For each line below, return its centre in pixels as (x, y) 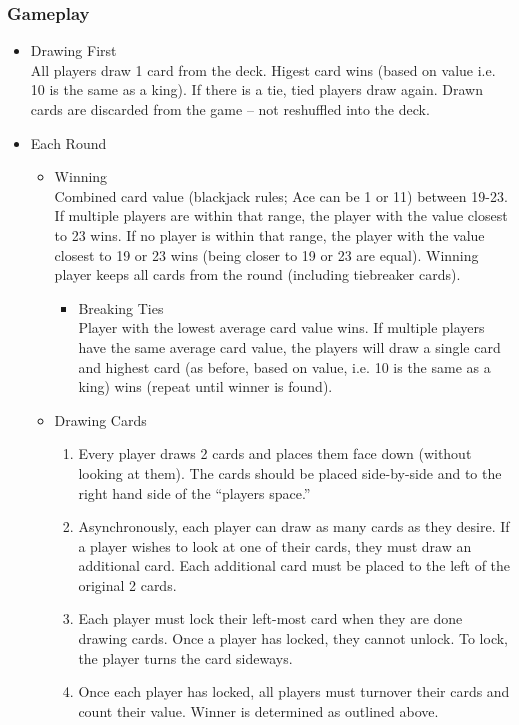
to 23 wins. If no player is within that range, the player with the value (269, 234)
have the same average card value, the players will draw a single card (289, 346)
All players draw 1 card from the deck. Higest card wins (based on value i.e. (263, 69)
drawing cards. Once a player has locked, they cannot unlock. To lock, (293, 638)
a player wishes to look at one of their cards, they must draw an (275, 545)
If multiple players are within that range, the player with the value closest (281, 215)
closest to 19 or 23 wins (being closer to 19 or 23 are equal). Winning (266, 254)
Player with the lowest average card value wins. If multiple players (281, 327)
